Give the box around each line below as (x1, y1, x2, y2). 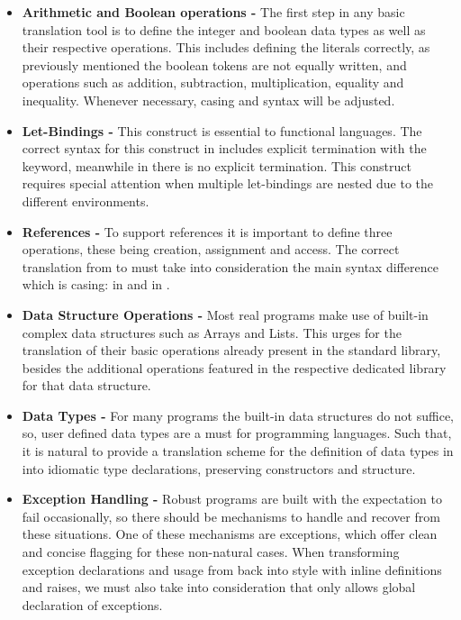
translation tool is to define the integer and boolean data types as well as (22, 20, 426, 39)
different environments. (22, 191, 149, 210)
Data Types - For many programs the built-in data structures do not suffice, (22, 406, 455, 424)
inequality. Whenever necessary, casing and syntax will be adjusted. (22, 90, 395, 109)
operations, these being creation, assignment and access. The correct (22, 240, 400, 259)
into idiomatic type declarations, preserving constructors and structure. (22, 459, 416, 478)
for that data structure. (22, 376, 151, 395)
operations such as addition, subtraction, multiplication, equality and (22, 73, 404, 92)
